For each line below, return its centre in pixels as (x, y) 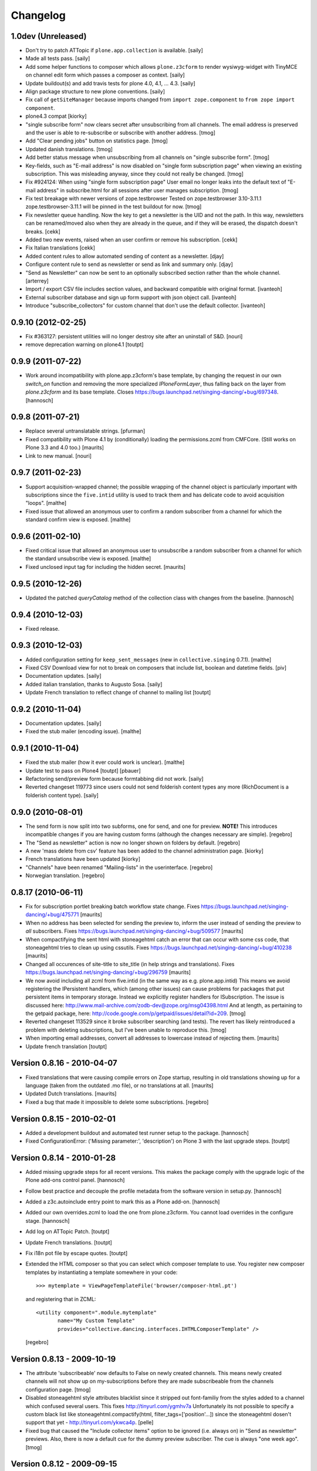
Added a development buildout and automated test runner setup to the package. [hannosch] (137, 1133)
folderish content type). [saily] (62, 795)
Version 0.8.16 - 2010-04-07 (64, 1063)
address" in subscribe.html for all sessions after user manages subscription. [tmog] (138, 190)
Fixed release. (43, 628)
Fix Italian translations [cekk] (60, 248)
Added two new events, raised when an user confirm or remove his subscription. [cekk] (131, 240)
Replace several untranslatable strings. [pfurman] (85, 431)
